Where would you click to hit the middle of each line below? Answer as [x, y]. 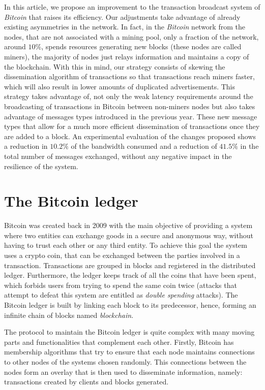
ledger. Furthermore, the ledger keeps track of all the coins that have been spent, [130, 275]
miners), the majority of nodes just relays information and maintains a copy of [127, 56]
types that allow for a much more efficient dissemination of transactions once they [132, 126]
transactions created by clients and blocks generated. [86, 382]
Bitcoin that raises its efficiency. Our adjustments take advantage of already [122, 17]
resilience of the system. [41, 166]
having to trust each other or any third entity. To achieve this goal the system [126, 245]
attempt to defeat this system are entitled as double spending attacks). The [121, 295]
